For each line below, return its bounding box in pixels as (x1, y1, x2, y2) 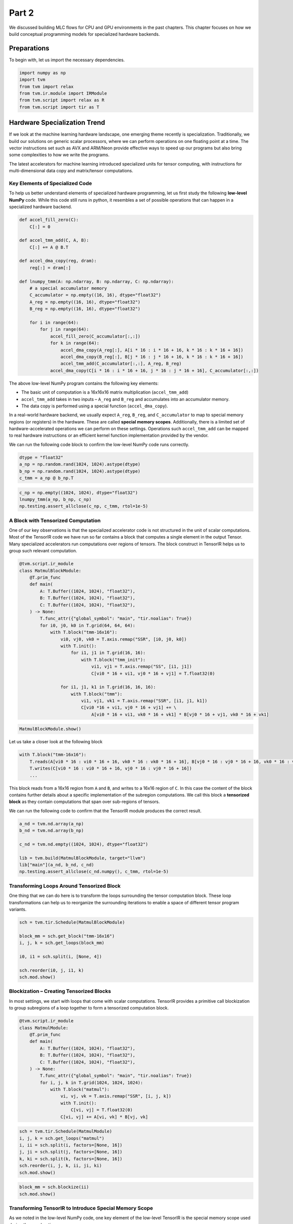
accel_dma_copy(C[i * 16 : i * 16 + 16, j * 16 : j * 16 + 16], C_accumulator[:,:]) (50, 368, 259, 373)
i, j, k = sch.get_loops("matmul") (19, 1135, 105, 1141)
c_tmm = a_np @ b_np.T (19, 475, 74, 481)
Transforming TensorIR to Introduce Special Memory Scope (9, 1204, 153, 1211)
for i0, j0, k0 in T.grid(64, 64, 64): (40, 622, 135, 628)
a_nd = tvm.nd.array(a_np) (19, 821, 84, 826)
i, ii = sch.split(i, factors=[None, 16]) (19, 1142, 123, 1148)
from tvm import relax (19, 84, 74, 89)
